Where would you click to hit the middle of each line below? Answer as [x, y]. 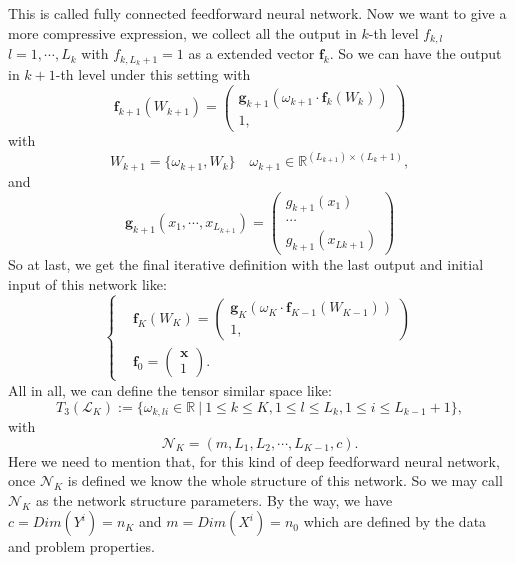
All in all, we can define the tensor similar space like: [170, 390]
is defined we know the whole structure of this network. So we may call [285, 480]
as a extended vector [251, 53]
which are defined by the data [395, 521]
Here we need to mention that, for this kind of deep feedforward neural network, [254, 460]
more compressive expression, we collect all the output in [182, 32]
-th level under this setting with [153, 73]
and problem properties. [81, 546]
